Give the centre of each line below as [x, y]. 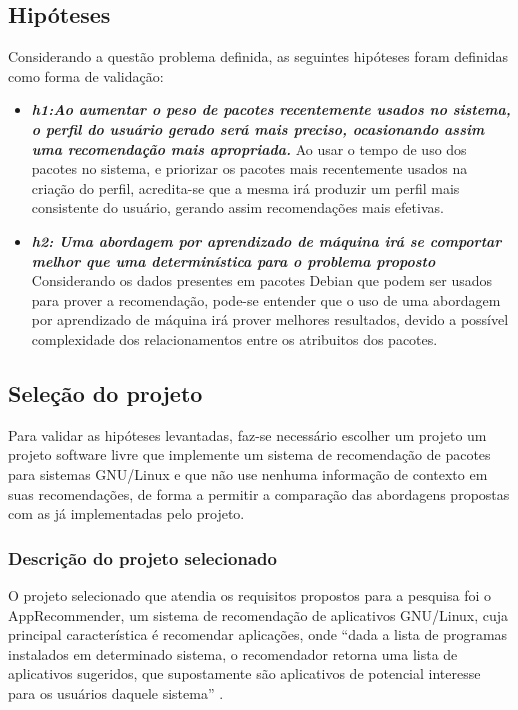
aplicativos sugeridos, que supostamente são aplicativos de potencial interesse [244, 673]
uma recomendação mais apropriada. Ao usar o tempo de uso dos [249, 148]
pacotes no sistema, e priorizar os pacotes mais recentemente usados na [249, 168]
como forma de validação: [86, 75]
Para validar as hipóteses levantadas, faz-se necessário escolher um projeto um [247, 434]
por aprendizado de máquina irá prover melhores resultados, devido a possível [270, 319]
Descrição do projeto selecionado [142, 557]
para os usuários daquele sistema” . [116, 692]
